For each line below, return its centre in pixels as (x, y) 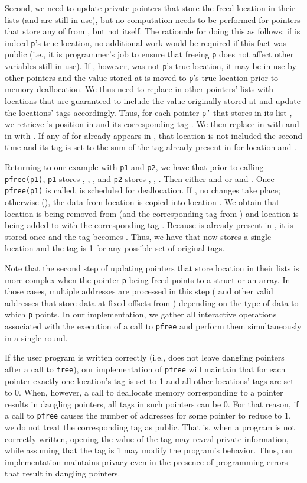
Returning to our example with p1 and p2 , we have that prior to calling (134, 167)
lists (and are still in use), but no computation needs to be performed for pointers (153, 19)
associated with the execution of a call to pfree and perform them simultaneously (153, 326)
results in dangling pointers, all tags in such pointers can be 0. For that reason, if (152, 403)
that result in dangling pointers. (63, 473)
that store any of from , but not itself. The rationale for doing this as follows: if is (153, 31)
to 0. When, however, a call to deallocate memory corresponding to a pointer (144, 392)
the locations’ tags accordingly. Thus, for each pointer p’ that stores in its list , (148, 112)
